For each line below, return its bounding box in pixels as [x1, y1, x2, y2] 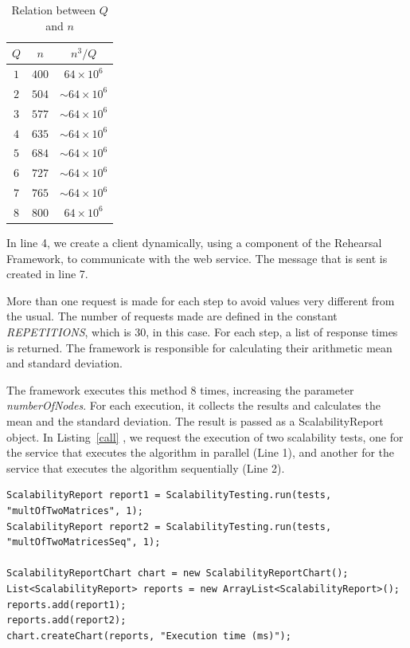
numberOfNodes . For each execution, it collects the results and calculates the [6, 397, 381, 414]
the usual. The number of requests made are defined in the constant [6, 308, 338, 324]
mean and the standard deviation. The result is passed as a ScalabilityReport [6, 412, 384, 429]
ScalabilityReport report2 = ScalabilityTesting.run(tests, [6, 520, 332, 532]
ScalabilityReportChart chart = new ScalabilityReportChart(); [6, 567, 349, 579]
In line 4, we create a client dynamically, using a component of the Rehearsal [6, 234, 382, 251]
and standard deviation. [6, 355, 123, 371]
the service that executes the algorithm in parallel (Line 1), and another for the [6, 444, 395, 461]
